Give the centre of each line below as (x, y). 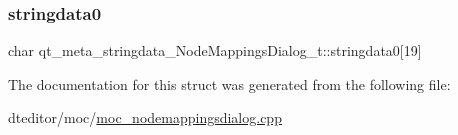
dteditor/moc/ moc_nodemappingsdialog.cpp (145, 117)
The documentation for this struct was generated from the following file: (229, 83)
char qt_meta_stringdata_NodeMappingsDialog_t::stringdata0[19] (215, 50)
